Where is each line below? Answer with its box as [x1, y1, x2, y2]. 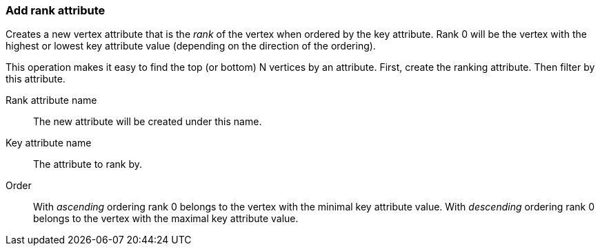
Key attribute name [6, 137, 92, 149]
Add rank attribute [6, 3, 106, 17]
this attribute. [6, 73, 66, 85]
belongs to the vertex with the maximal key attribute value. [33, 212, 299, 225]
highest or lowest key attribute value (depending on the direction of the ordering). [6, 40, 376, 52]
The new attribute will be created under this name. [33, 116, 262, 128]
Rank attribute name [6, 94, 97, 107]
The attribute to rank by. [33, 158, 143, 171]
